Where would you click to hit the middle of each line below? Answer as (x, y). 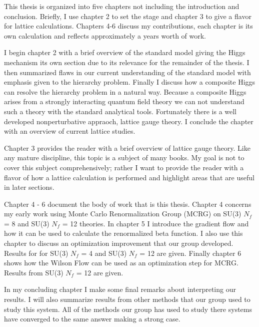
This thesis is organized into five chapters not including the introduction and (122, 6)
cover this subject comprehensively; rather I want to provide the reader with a (124, 167)
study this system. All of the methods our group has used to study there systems (128, 309)
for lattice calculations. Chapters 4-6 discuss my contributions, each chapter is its (128, 26)
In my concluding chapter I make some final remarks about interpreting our (120, 289)
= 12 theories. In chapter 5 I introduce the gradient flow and (155, 223)
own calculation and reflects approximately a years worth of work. (105, 35)
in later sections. (29, 187)
